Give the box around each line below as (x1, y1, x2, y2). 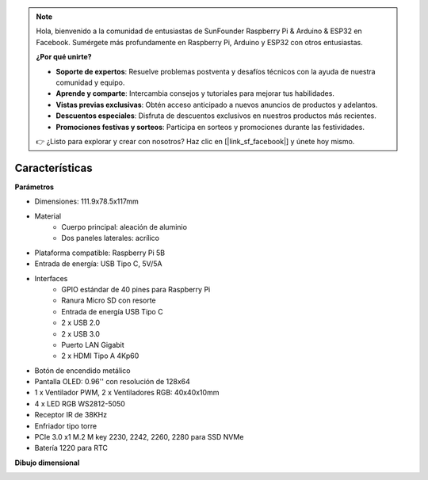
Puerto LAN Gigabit (61, 340, 124, 349)
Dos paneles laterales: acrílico (61, 234, 160, 243)
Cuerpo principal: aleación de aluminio (61, 222, 188, 231)
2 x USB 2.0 (61, 318, 101, 328)
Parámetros (14, 182, 55, 192)
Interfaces (34, 273, 68, 283)
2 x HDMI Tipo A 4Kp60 (61, 351, 139, 360)
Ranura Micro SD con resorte (61, 295, 156, 305)
